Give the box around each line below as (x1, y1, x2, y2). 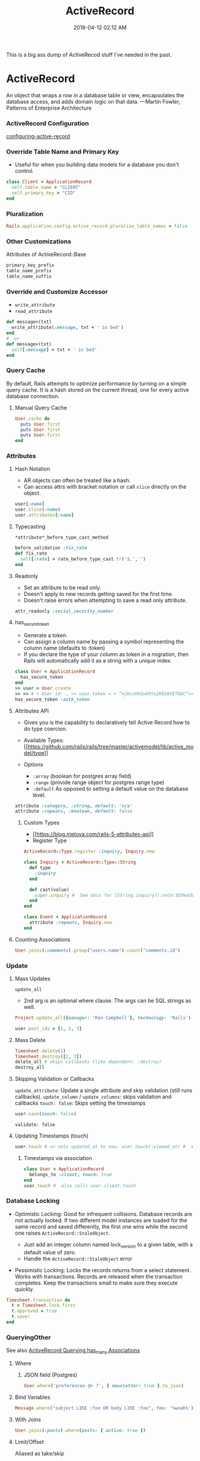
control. (14, 167, 34, 175)
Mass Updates (14, 975, 51, 982)
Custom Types (23, 819, 60, 826)
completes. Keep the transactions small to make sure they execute (14, 1279, 178, 1286)
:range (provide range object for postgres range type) (32, 779, 165, 786)
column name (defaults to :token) (23, 645, 105, 652)
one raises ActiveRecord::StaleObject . (14, 1229, 110, 1236)
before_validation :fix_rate (14, 545, 87, 551)
